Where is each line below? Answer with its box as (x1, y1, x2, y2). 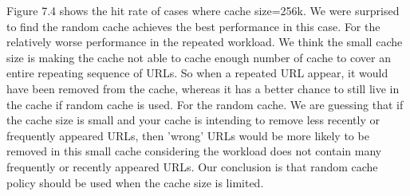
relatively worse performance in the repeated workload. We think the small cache (6, 33, 403, 50)
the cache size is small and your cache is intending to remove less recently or (6, 112, 380, 128)
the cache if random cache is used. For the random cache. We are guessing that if (6, 96, 404, 112)
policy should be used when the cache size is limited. (6, 174, 264, 190)
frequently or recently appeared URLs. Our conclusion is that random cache (6, 158, 378, 174)
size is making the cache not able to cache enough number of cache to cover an (6, 49, 391, 65)
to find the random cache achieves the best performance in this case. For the (6, 18, 380, 34)
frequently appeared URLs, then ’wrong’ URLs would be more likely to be (6, 127, 369, 143)
